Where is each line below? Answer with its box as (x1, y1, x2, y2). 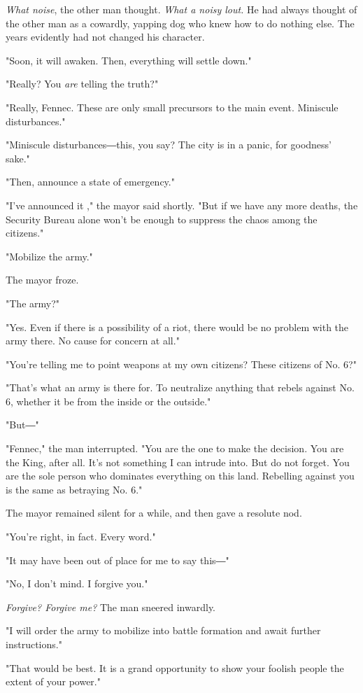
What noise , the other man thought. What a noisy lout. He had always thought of (6, 2, 357, 16)
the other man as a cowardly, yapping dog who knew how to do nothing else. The (6, 15, 355, 30)
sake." (6, 150, 30, 165)
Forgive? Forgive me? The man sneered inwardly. (6, 599, 216, 614)
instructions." (6, 637, 62, 651)
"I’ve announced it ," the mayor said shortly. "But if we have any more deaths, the (6, 197, 358, 212)
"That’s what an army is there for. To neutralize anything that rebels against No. (6, 380, 355, 395)
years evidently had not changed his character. (6, 29, 205, 44)
